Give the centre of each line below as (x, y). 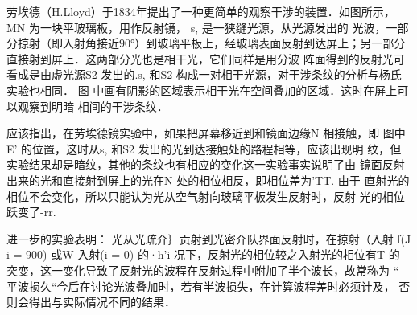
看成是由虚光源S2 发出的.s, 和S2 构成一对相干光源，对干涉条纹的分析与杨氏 (204, 74)
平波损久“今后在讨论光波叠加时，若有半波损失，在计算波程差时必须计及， (201, 286)
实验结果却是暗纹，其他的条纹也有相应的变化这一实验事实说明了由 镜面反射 (206, 164)
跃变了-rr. (31, 212)
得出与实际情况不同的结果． (102, 302)
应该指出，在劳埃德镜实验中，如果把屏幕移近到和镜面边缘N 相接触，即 (193, 133)
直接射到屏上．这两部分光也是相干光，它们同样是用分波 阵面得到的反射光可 (206, 58)
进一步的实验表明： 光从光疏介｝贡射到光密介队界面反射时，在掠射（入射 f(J (209, 238)
